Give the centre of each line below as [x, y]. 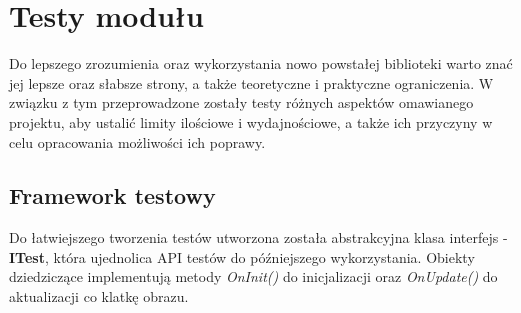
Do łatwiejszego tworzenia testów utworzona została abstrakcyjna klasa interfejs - [258, 237]
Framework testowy [112, 195]
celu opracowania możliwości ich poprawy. [137, 141]
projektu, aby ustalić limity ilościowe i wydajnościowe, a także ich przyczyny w [251, 121]
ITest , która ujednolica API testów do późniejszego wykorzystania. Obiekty [242, 256]
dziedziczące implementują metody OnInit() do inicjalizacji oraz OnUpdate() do [253, 276]
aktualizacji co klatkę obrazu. [99, 296]
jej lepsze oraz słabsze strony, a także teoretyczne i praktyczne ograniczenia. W [251, 82]
